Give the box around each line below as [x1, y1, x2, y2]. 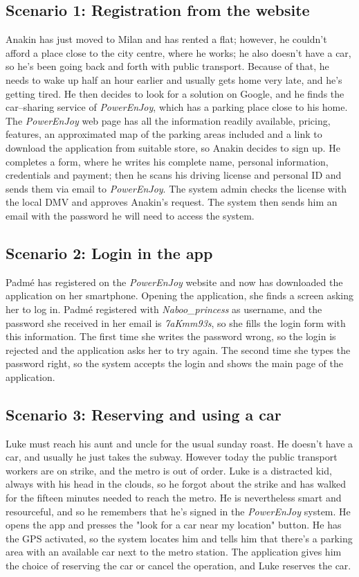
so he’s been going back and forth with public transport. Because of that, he [6, 59, 329, 73]
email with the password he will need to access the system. [6, 208, 255, 222]
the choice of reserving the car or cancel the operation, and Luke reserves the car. [6, 558, 351, 573]
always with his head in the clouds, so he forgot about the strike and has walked [6, 477, 347, 491]
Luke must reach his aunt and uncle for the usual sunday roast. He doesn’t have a [6, 436, 353, 450]
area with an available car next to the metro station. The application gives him [6, 544, 342, 559]
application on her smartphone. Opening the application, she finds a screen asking [6, 288, 353, 303]
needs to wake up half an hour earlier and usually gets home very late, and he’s [6, 72, 342, 87]
